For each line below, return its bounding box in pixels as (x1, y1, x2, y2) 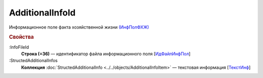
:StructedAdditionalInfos (9, 58, 58, 63)
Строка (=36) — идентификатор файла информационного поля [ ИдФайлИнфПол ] (21, 51, 191, 57)
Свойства (9, 34, 34, 41)
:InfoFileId (9, 44, 29, 50)
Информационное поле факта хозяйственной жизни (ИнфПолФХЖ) (9, 24, 150, 30)
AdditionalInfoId (9, 7, 75, 18)
